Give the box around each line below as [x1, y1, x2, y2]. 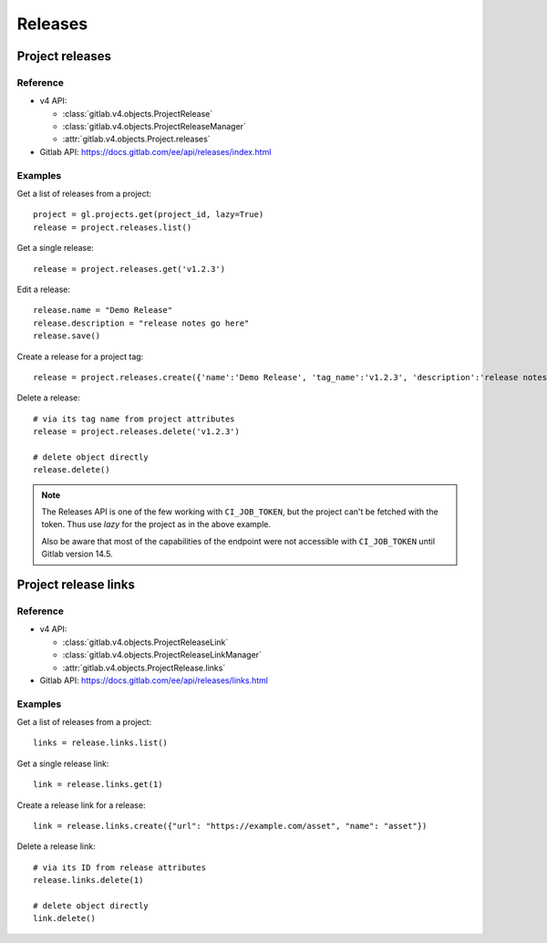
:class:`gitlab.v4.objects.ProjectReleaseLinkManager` [62, 649, 262, 660]
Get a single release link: [16, 758, 109, 769]
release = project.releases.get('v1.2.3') [33, 264, 226, 274]
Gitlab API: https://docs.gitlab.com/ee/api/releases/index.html [39, 146, 272, 157]
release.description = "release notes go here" [33, 317, 250, 328]
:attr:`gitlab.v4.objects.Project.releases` [62, 133, 211, 145]
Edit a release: [16, 284, 71, 295]
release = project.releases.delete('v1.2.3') [33, 427, 241, 437]
